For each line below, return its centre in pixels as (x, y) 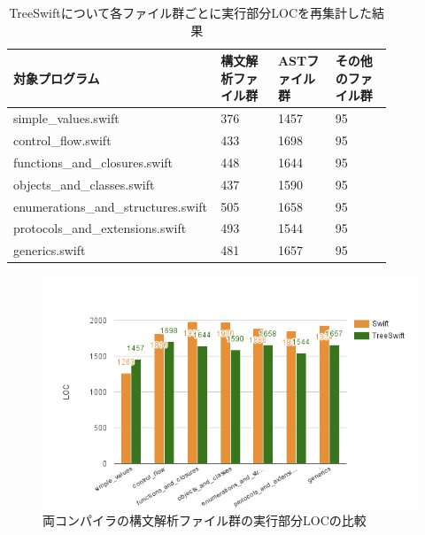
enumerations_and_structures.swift (111, 206)
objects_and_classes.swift (84, 184)
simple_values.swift (66, 118)
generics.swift (50, 250)
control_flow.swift (62, 140)
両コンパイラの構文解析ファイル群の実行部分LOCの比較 (205, 520)
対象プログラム (57, 78)
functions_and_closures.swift (93, 162)
